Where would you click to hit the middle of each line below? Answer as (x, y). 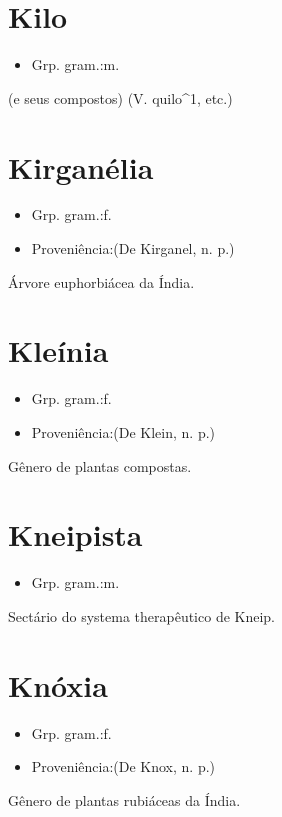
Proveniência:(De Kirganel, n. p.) (133, 248)
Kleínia (58, 350)
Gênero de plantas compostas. (100, 465)
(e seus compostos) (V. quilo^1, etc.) (120, 97)
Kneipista (75, 534)
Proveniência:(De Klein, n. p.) (123, 431)
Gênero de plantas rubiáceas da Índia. (124, 799)
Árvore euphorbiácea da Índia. (101, 281)
